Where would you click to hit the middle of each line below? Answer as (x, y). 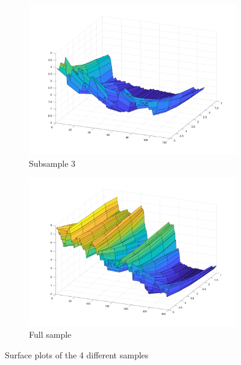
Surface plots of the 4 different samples (77, 354)
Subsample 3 (52, 163)
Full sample (50, 334)
